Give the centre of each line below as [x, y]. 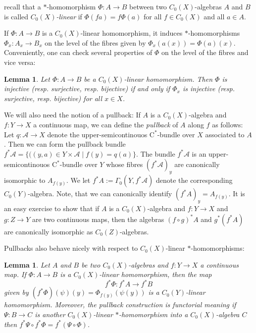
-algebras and [148, 264]
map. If [15, 274]
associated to [225, 134]
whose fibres [125, 164]
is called [16, 16]
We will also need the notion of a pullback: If [72, 115]
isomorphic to [25, 180]
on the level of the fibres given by [95, 42]
